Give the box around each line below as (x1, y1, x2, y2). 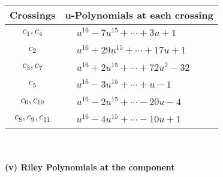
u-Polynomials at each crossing (65, 8, 213, 22)
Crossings (10, 8, 56, 22)
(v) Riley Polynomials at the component (5, 161, 175, 173)
